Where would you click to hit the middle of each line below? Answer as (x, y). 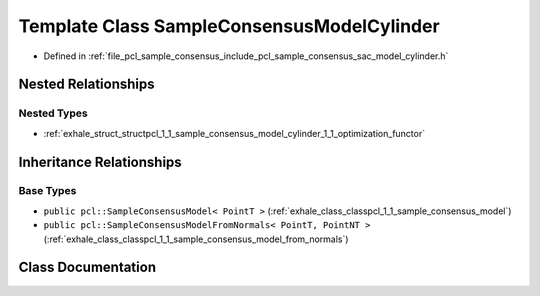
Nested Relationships (86, 84)
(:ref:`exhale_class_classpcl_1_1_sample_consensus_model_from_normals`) (196, 239)
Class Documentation (87, 267)
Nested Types (53, 113)
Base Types (47, 191)
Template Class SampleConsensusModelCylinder (229, 26)
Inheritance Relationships (100, 161)
